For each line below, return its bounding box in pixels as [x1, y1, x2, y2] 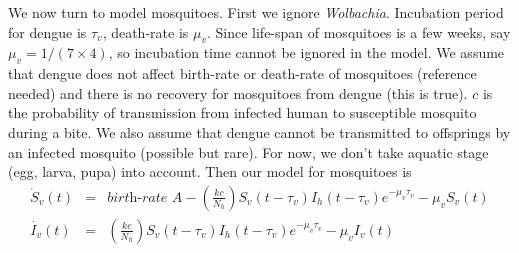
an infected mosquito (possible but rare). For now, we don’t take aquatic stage [8, 141, 489, 162]
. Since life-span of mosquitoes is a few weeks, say [206, 21, 511, 42]
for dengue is [8, 21, 87, 42]
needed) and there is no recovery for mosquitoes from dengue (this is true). [8, 82, 468, 103]
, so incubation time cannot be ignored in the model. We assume [108, 42, 505, 63]
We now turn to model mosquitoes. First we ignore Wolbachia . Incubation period [8, 2, 504, 22]
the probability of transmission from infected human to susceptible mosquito [8, 102, 477, 123]
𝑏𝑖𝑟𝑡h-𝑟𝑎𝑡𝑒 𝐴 [107, 190, 183, 205]
